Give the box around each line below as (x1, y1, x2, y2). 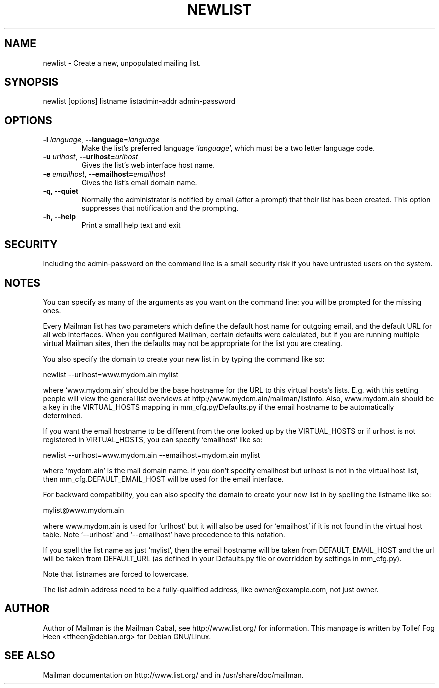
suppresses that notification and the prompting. (81, 204, 239, 213)
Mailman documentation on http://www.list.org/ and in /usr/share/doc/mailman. (43, 670, 304, 679)
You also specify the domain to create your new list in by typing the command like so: (43, 354, 325, 363)
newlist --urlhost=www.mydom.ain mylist (43, 370, 179, 379)
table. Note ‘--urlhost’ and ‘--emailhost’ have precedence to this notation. (43, 530, 285, 539)
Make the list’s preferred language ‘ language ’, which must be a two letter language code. (81, 144, 375, 153)
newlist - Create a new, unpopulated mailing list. (43, 58, 201, 67)
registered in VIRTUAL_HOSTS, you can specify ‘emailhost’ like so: (43, 435, 263, 444)
